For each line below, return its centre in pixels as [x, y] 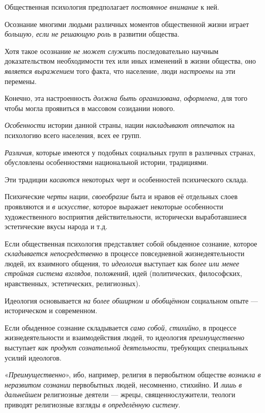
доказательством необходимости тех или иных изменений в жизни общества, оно [130, 61]
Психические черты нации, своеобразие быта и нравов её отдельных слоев [121, 196]
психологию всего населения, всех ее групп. [73, 135]
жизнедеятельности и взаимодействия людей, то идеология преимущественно [125, 337]
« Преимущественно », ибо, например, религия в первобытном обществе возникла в [133, 375]
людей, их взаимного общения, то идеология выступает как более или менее [122, 263]
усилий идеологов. [33, 357]
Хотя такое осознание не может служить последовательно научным [112, 51]
